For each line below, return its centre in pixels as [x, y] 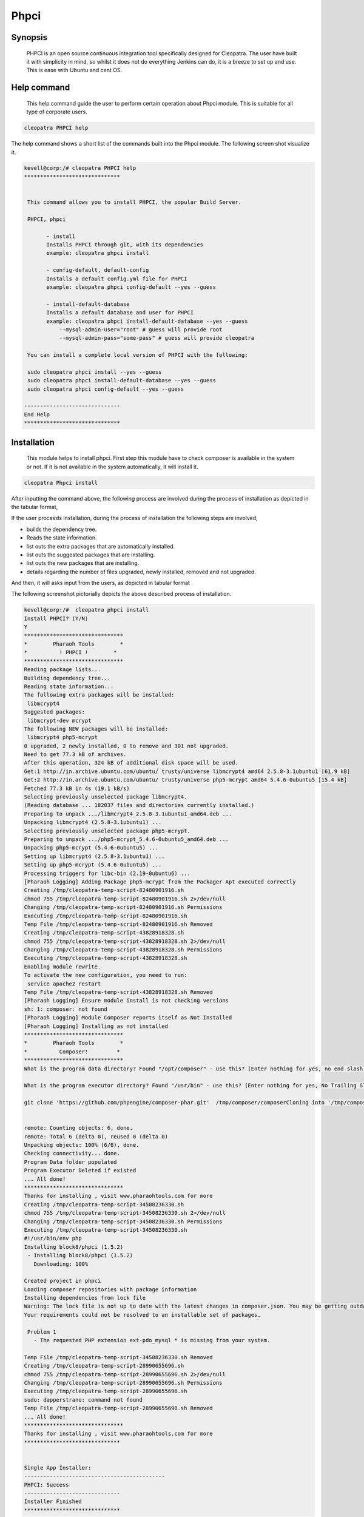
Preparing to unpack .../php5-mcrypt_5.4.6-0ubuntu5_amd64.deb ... [126, 840]
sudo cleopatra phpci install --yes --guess [95, 372]
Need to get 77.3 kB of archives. [75, 755]
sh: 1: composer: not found [66, 1009]
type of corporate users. [57, 112]
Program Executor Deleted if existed [80, 1171]
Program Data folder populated [71, 1162]
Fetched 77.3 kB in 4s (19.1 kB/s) [77, 788]
